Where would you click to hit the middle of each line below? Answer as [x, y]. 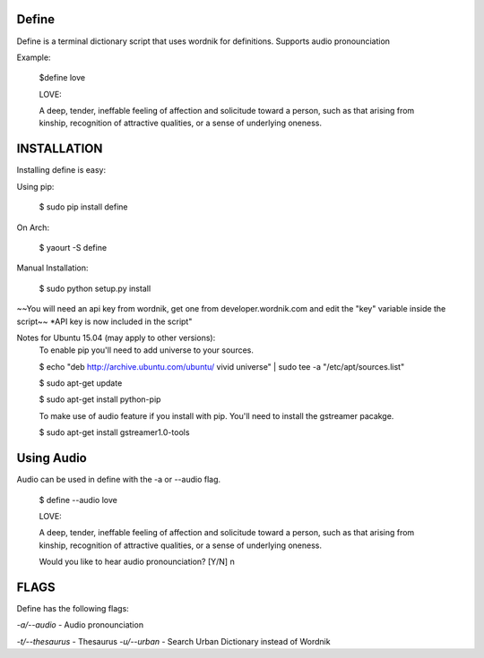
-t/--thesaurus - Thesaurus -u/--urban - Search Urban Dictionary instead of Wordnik [173, 641]
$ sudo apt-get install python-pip [100, 399]
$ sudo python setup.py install [95, 288]
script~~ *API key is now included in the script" [104, 321]
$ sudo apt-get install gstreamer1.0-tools [114, 432]
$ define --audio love [78, 500]
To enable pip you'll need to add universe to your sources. [147, 350]
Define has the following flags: [73, 608]
